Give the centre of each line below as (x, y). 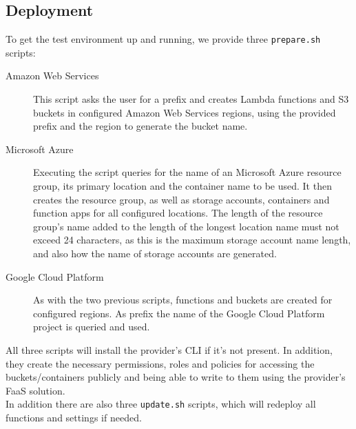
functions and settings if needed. (74, 417)
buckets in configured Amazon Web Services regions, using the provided (185, 112)
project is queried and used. (92, 327)
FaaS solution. (35, 390)
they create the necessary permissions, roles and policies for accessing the (160, 363)
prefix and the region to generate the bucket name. (140, 126)
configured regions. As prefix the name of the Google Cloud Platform (179, 313)
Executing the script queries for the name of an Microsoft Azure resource (187, 172)
